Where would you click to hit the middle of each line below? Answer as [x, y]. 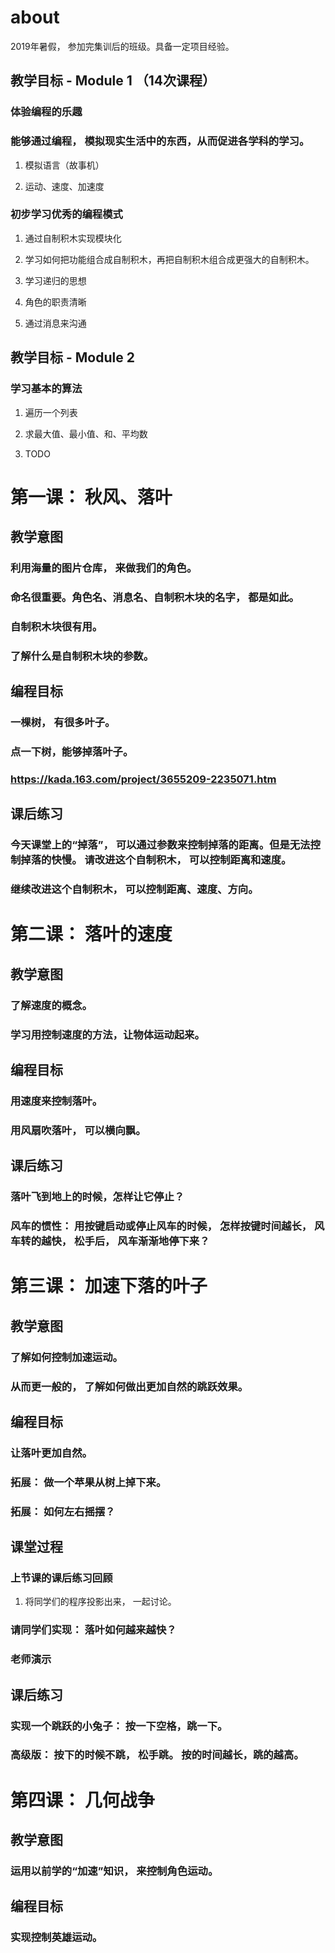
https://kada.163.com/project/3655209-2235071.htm [143, 779]
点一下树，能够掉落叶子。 [72, 752]
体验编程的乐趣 [46, 112]
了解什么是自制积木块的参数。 [82, 656]
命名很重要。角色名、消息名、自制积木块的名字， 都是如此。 [155, 597]
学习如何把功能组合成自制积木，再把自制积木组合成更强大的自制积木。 [169, 259]
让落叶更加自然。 [51, 1453]
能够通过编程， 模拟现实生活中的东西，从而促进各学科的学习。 [160, 141]
